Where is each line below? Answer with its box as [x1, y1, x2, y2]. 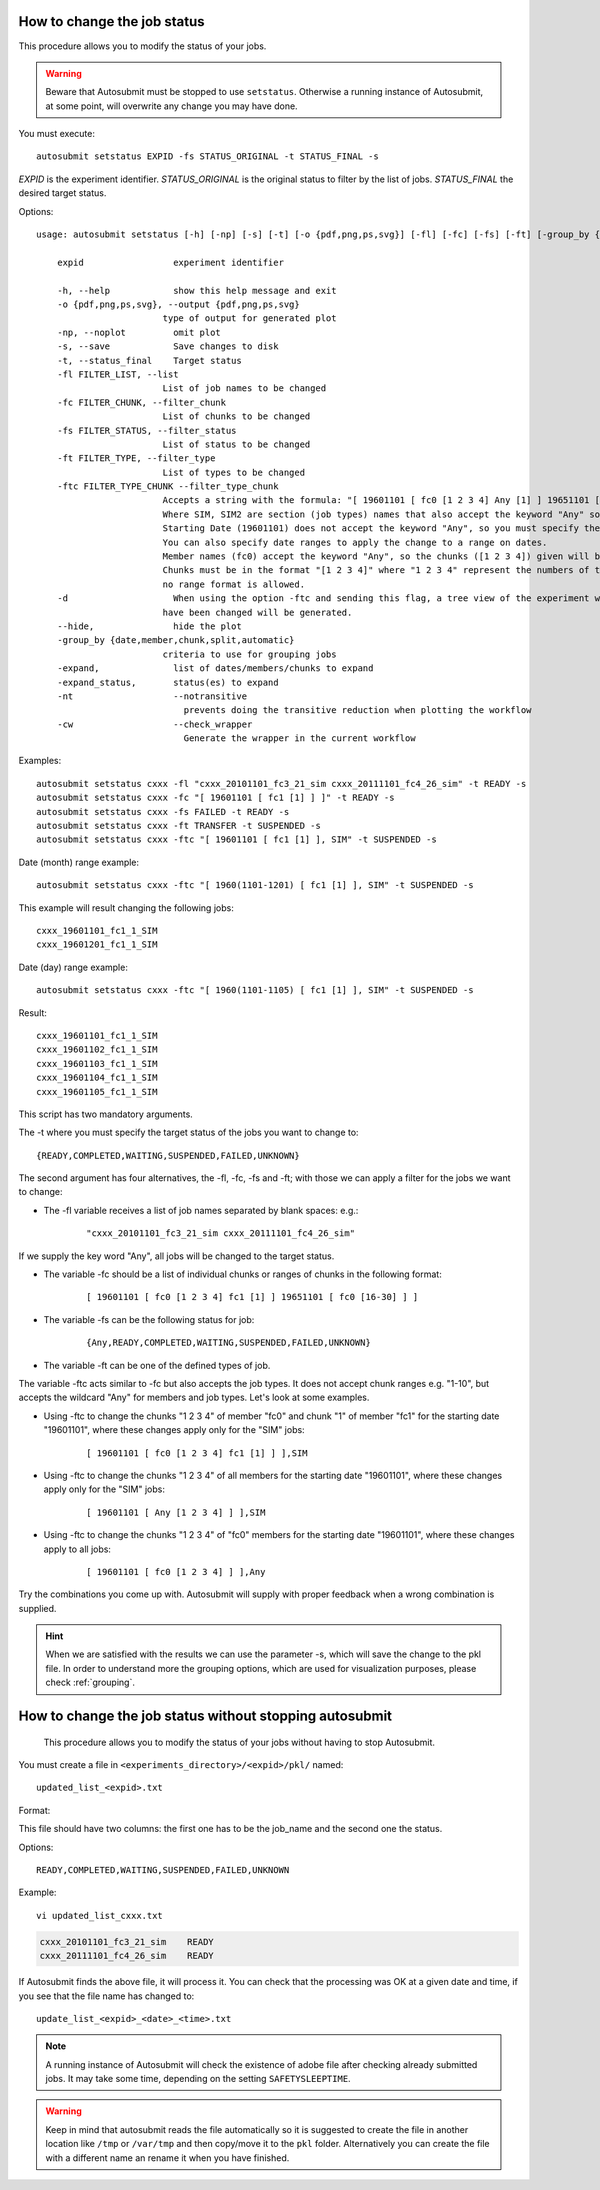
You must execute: [18, 128, 95, 140]
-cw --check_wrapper [56, 718, 253, 730]
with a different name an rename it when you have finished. [45, 2151, 290, 2164]
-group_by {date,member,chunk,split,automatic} [56, 635, 295, 646]
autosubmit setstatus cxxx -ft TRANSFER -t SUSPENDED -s [36, 820, 322, 832]
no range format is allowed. [162, 578, 305, 590]
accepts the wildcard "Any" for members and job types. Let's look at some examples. [18, 1391, 370, 1404]
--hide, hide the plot [56, 620, 242, 632]
